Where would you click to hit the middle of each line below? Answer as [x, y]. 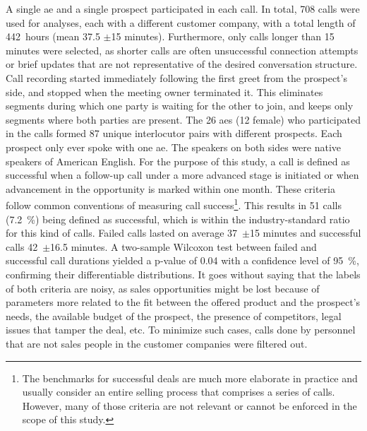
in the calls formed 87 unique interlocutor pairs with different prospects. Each [174, 133]
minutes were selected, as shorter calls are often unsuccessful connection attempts [182, 50]
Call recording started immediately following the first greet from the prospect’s [176, 77]
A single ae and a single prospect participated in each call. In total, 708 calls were [183, 8]
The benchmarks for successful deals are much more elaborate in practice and [190, 378]
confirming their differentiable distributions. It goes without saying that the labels [183, 274]
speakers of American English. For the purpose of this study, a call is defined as [178, 161]
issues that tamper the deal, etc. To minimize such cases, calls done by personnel [181, 330]
